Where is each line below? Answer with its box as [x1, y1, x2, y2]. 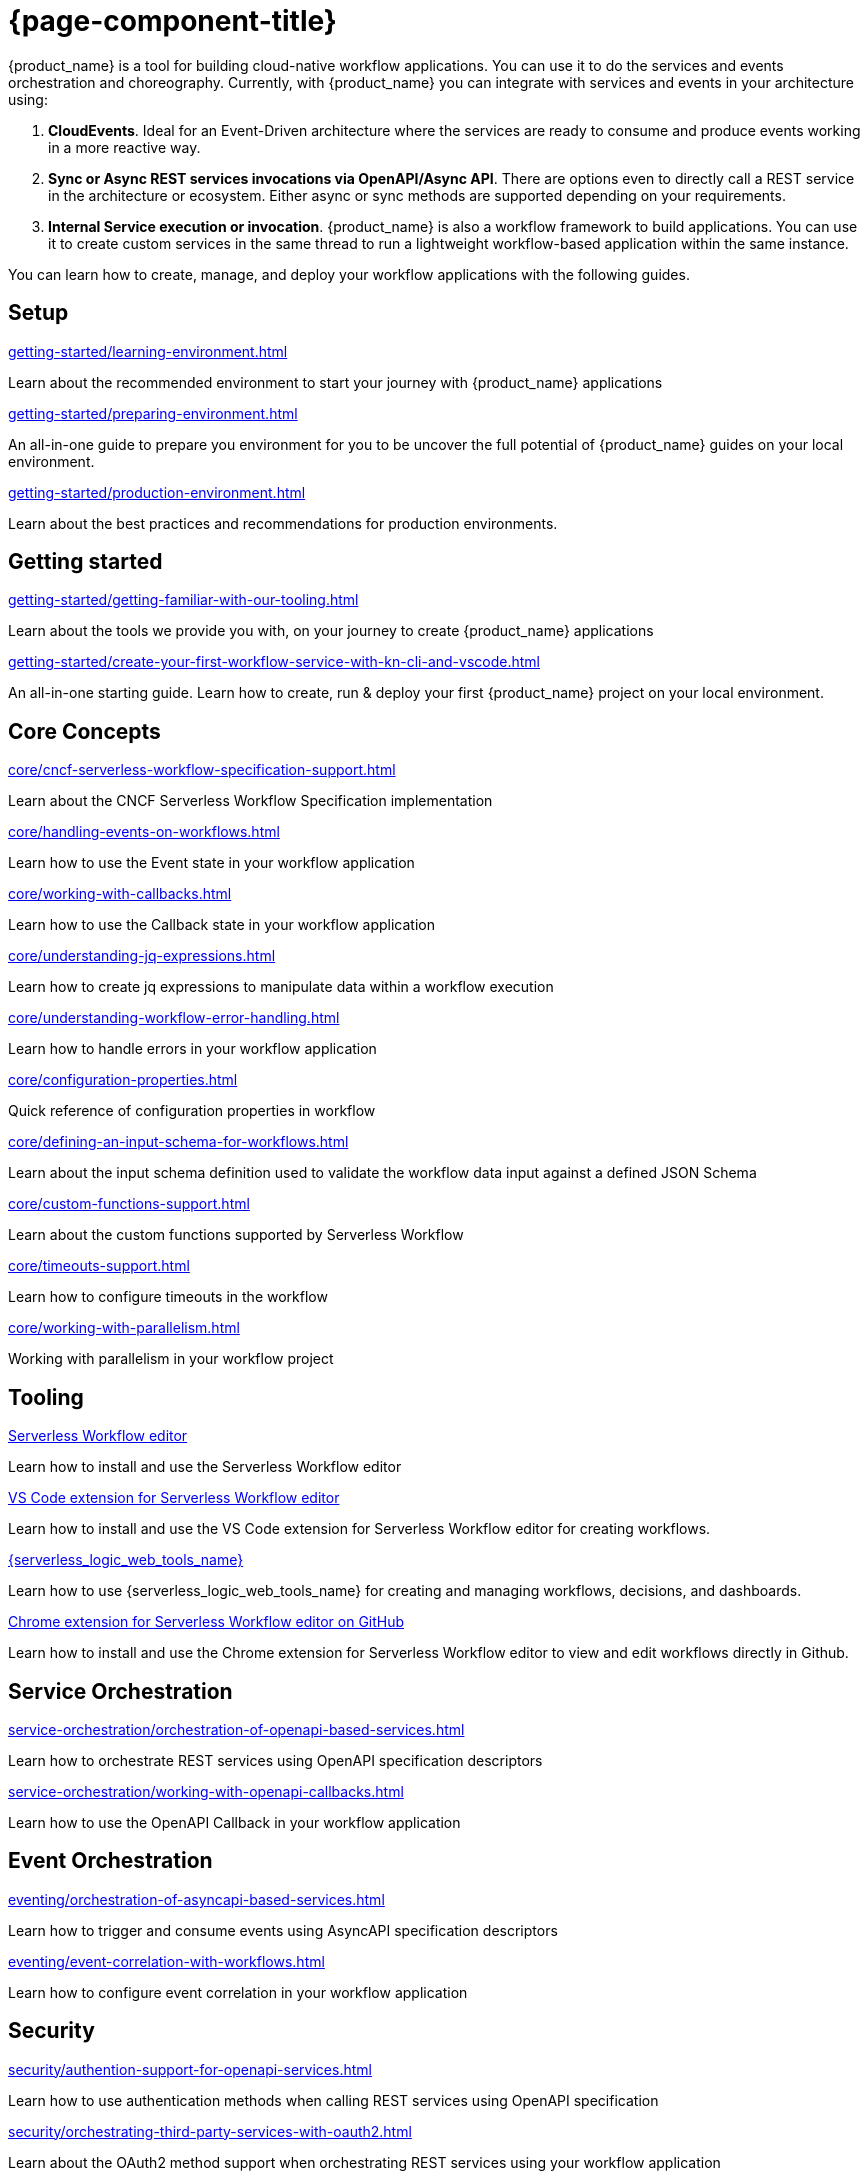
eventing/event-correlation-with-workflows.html [8, 1952, 325, 1970]
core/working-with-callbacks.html [8, 885, 232, 903]
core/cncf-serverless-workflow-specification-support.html [8, 761, 396, 779]
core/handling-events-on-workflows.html [8, 823, 280, 841]
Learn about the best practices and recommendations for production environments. [8, 514, 558, 532]
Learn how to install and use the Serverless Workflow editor [8, 1458, 402, 1476]
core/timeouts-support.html [8, 1257, 190, 1275]
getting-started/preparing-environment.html [8, 404, 298, 422]
